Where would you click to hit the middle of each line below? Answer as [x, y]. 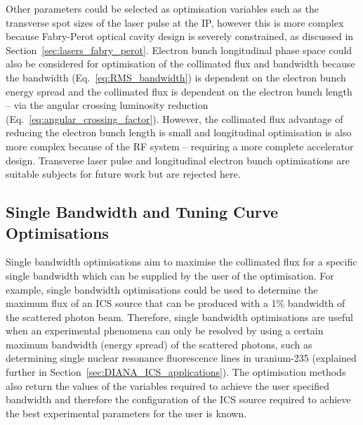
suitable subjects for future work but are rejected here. [123, 174]
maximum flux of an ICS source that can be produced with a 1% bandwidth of [176, 303]
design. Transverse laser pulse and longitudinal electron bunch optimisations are [178, 160]
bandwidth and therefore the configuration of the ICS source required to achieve [178, 399]
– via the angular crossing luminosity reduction [107, 105]
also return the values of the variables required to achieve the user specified [168, 385]
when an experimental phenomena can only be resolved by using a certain [165, 331]
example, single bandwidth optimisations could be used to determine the [162, 289]
